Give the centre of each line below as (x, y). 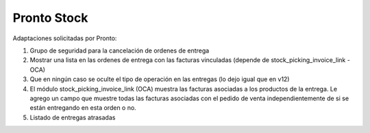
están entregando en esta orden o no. (83, 108)
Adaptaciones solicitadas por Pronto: (65, 38)
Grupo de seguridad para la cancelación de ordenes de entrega (120, 50)
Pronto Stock (50, 18)
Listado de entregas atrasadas (73, 117)
